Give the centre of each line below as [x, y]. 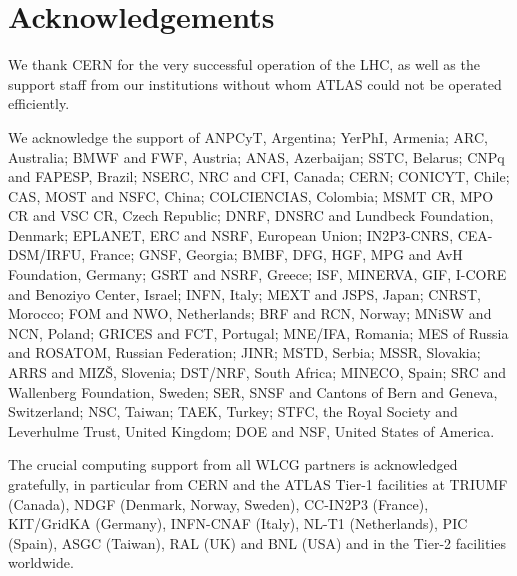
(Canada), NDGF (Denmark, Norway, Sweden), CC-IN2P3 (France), [218, 503]
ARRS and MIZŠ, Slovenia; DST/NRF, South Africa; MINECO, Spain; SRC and [257, 372]
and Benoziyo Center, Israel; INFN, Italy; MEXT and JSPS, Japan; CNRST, [244, 293]
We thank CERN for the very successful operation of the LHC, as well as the [244, 64]
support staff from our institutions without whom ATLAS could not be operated [255, 83]
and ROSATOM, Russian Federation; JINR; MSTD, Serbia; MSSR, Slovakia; [244, 352]
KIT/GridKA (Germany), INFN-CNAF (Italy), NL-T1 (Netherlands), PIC [238, 523]
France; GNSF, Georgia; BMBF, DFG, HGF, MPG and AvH [276, 254]
